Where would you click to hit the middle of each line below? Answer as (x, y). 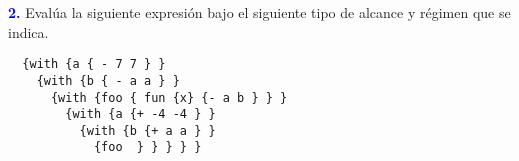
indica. (28, 31)
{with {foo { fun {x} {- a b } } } (169, 97)
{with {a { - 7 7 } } (94, 64)
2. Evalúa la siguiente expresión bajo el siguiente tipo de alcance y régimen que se (259, 12)
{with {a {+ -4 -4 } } (140, 114)
